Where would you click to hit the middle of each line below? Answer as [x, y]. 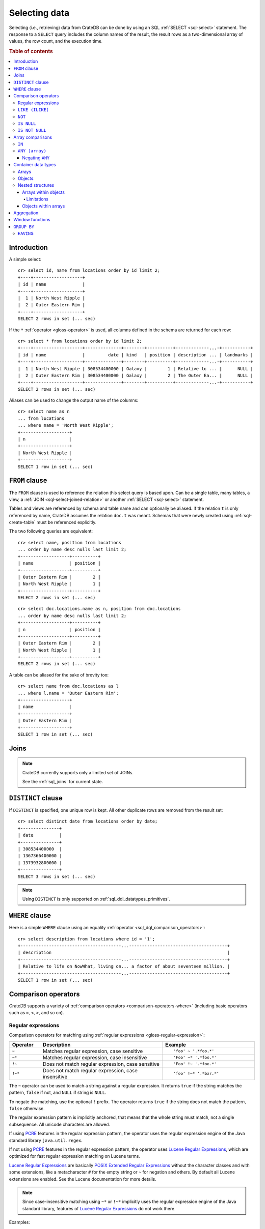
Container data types [35, 165]
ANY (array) [32, 151]
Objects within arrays [44, 206]
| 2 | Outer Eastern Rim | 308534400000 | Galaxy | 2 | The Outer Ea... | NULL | [136, 375]
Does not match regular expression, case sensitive [101, 1064]
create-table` [22, 522]
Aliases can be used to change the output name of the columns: [74, 400]
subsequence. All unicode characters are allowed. [60, 1124]
